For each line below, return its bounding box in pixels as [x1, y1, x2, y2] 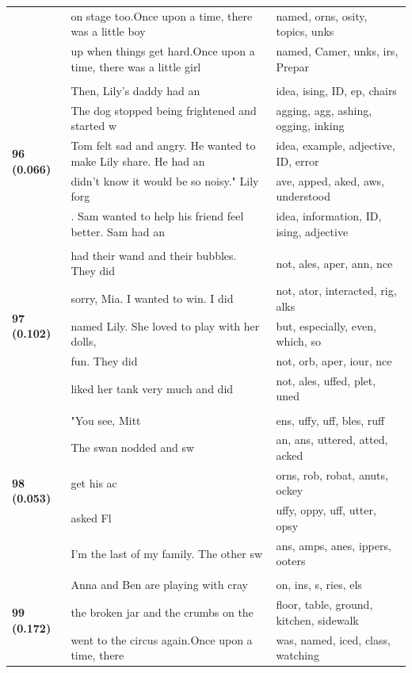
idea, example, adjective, [276, 137, 395, 154]
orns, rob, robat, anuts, [276, 466, 388, 483]
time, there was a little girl [71, 58, 201, 75]
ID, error [276, 152, 319, 169]
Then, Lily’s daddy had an [71, 82, 200, 98]
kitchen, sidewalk [276, 611, 359, 628]
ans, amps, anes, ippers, [276, 537, 391, 553]
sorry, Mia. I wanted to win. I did [71, 289, 234, 306]
